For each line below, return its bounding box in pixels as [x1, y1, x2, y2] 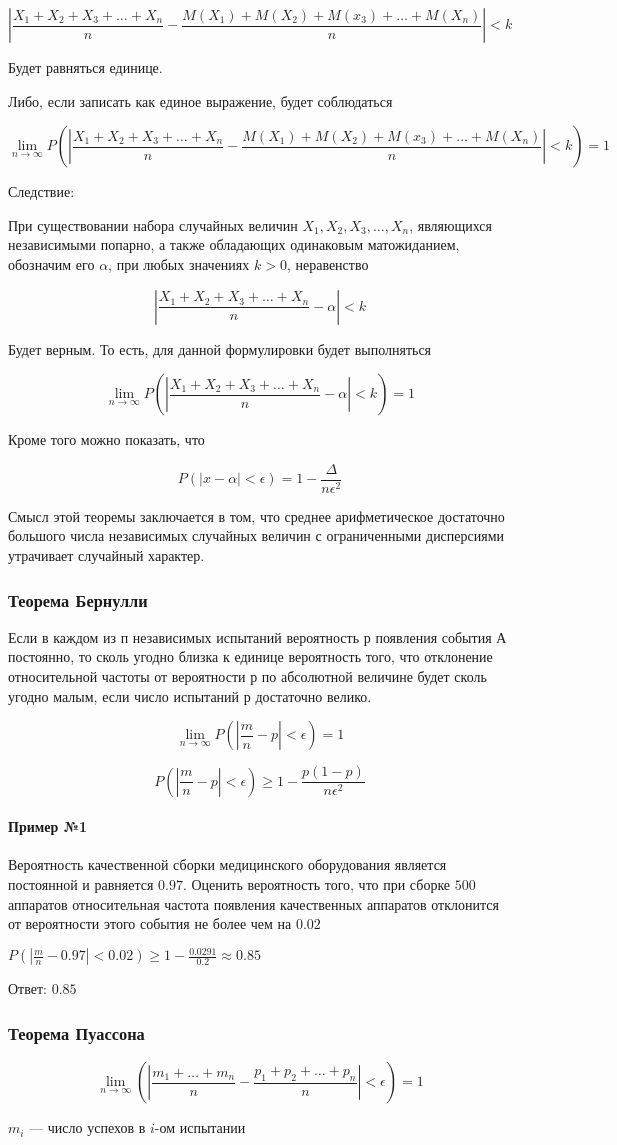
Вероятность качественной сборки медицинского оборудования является [8, 854, 447, 875]
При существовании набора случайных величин [8, 214, 298, 235]
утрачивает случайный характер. [8, 545, 205, 565]
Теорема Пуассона [8, 1020, 145, 1045]
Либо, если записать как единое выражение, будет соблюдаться [8, 90, 393, 111]
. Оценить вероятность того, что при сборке [182, 874, 451, 895]
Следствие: [8, 181, 75, 202]
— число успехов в [29, 1117, 146, 1138]
